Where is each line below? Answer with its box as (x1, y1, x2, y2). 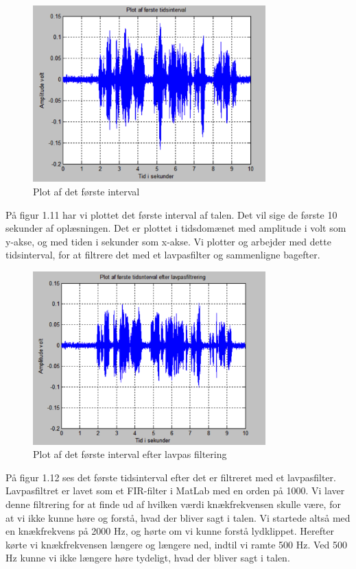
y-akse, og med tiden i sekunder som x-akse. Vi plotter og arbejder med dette (5, 234, 331, 248)
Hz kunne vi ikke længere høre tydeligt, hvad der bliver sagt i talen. (5, 550, 290, 565)
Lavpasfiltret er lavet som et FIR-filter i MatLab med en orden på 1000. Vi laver (5, 483, 345, 498)
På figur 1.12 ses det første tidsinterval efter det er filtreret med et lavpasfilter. (5, 470, 336, 484)
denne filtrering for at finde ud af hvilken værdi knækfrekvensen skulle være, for (5, 497, 341, 511)
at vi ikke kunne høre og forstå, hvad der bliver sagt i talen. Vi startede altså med (5, 510, 351, 524)
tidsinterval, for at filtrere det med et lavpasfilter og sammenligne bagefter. (5, 247, 320, 262)
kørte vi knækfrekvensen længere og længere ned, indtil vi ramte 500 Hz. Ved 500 (5, 537, 348, 551)
